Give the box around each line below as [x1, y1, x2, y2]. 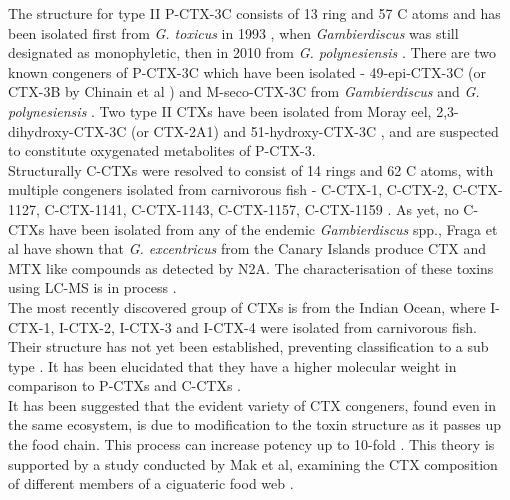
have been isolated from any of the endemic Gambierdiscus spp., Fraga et [48, 218, 498, 239]
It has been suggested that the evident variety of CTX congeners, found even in [8, 394, 497, 415]
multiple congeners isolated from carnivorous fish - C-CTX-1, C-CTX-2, [8, 179, 448, 200]
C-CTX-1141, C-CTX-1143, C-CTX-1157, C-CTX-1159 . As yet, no [44, 198, 459, 219]
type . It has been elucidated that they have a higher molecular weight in [8, 355, 457, 376]
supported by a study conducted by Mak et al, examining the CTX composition [8, 453, 498, 474]
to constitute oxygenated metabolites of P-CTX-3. [8, 140, 316, 161]
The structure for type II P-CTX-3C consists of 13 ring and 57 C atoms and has [8, 3, 501, 23]
